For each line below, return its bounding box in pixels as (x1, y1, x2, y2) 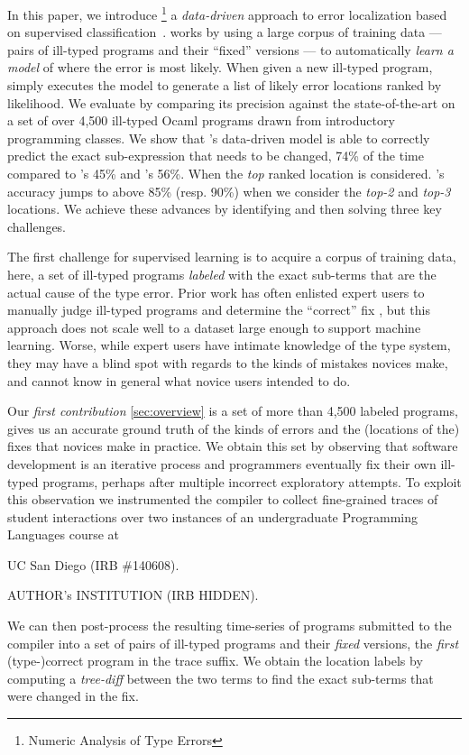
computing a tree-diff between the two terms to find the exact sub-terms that (7, 668, 434, 687)
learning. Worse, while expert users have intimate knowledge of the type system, (7, 336, 451, 354)
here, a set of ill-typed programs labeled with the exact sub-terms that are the (7, 264, 437, 283)
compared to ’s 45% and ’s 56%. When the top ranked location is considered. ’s (7, 164, 445, 182)
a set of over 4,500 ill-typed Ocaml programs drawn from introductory (7, 111, 395, 130)
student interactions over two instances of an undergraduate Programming (7, 507, 418, 526)
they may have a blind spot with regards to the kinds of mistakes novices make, (7, 353, 448, 372)
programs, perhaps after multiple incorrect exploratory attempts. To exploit (42, 472, 462, 491)
